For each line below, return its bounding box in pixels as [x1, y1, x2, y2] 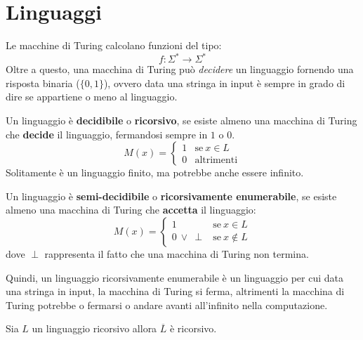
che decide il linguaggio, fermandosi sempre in [6, 126, 208, 141]
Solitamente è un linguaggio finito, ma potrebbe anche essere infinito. [6, 165, 304, 180]
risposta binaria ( [6, 75, 80, 90]
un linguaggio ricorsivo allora [32, 321, 157, 336]
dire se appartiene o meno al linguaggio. [6, 89, 178, 104]
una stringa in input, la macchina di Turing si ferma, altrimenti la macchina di [6, 284, 345, 299]
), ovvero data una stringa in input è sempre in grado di [103, 75, 345, 90]
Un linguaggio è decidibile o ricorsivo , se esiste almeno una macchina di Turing [6, 113, 357, 127]
